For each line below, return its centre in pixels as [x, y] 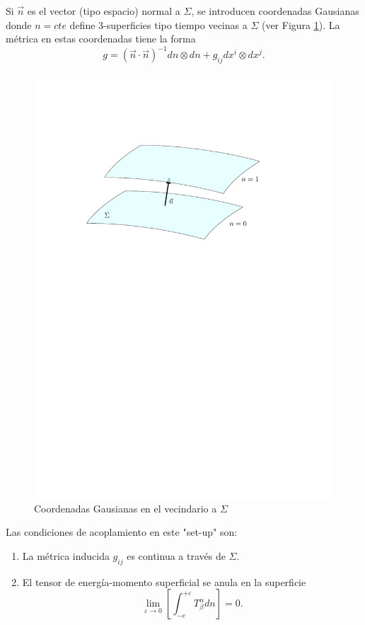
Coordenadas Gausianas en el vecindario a [126, 508]
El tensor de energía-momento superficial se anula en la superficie [164, 581]
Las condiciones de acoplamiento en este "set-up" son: [122, 532]
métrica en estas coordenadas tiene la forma [101, 39]
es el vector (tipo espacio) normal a [104, 11]
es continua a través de [176, 555]
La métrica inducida [66, 555]
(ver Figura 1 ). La [301, 24]
